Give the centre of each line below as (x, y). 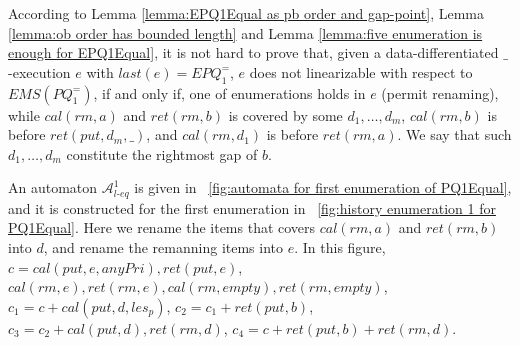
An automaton (53, 187)
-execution (39, 71)
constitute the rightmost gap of (162, 153)
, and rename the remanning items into (163, 247)
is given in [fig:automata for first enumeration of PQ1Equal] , (323, 187)
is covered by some (285, 114)
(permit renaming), (440, 92)
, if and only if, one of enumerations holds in (229, 92)
